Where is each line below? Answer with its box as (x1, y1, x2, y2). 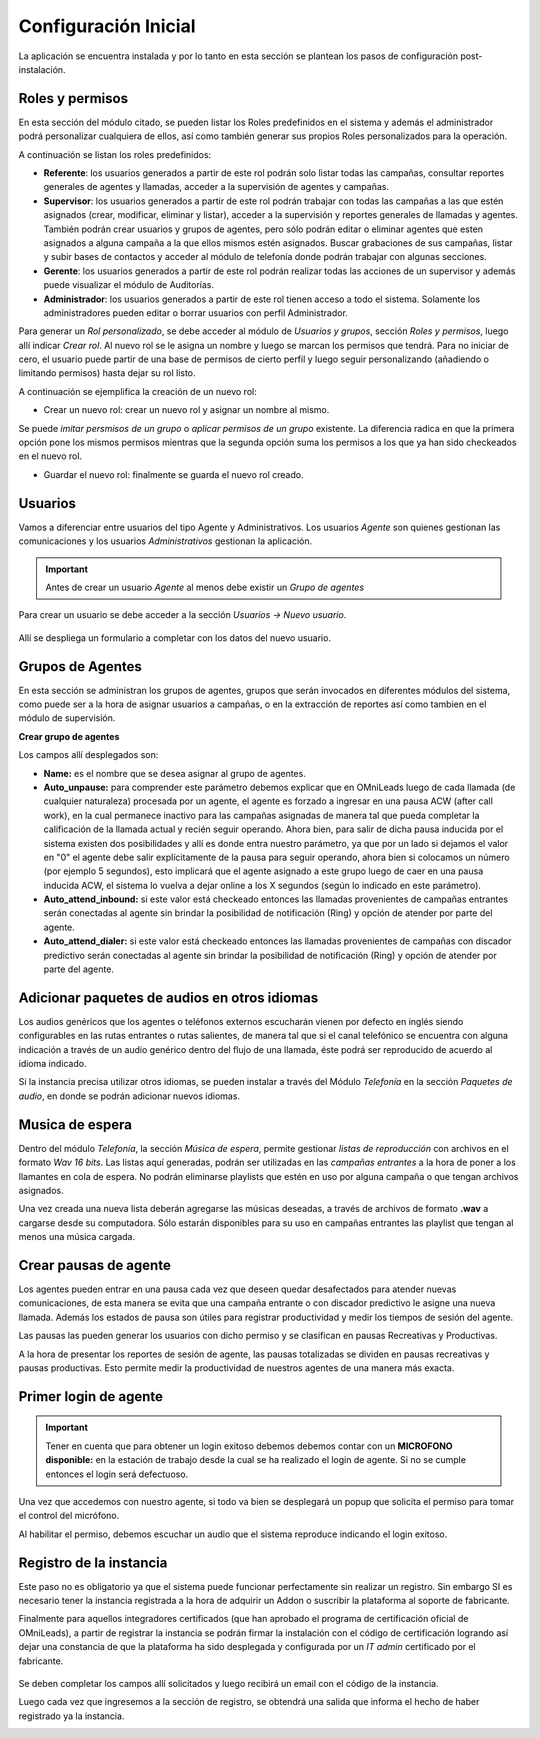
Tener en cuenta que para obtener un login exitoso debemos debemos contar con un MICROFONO (45, 1440, 454, 1452)
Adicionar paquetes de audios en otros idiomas (18, 989, 319, 1006)
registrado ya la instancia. (18, 1710, 125, 1722)
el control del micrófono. (18, 1510, 120, 1522)
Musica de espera (18, 1116, 133, 1133)
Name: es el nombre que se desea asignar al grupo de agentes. (43, 767, 307, 779)
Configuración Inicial (18, 15, 196, 37)
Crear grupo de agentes (18, 730, 120, 742)
